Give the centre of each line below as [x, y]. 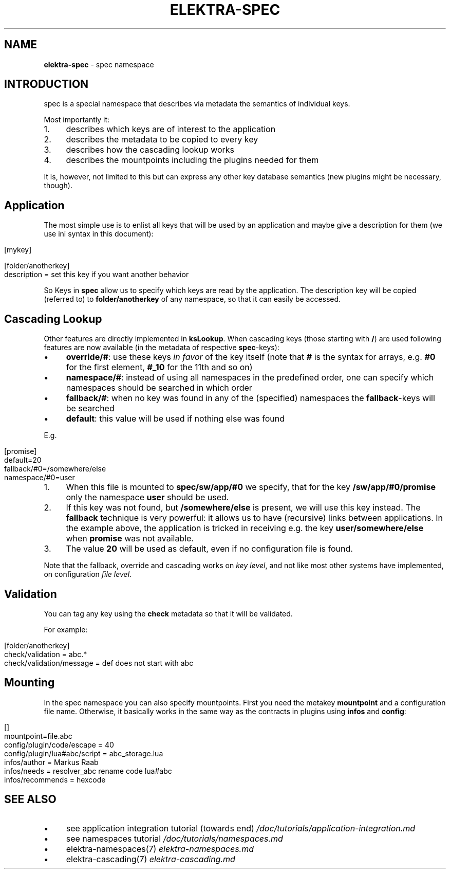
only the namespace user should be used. [147, 497]
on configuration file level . [88, 574]
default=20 [23, 460]
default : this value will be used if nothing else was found [175, 419]
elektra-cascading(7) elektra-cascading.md [151, 859]
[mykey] [18, 250]
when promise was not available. [130, 539]
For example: [66, 629]
